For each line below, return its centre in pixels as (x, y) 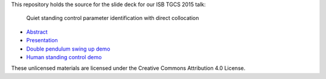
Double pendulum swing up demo (68, 49)
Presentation (42, 40)
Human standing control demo (64, 57)
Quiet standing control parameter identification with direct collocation (113, 18)
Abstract (37, 32)
